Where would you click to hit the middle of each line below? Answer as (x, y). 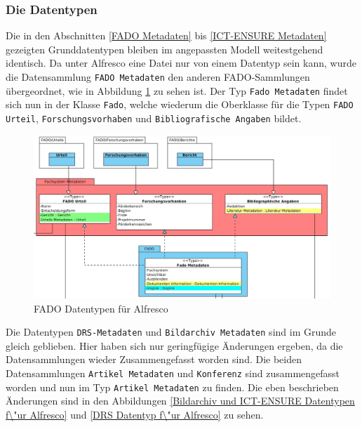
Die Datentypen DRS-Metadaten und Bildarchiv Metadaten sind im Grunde (171, 332)
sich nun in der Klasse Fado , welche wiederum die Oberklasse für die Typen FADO (180, 104)
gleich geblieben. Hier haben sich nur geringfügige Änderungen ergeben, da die (174, 345)
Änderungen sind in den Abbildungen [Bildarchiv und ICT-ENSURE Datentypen (180, 401)
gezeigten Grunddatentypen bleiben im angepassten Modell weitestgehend (165, 49)
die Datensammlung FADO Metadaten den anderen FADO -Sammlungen (158, 77)
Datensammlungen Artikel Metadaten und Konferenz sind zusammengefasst (173, 373)
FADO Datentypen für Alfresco (101, 308)
